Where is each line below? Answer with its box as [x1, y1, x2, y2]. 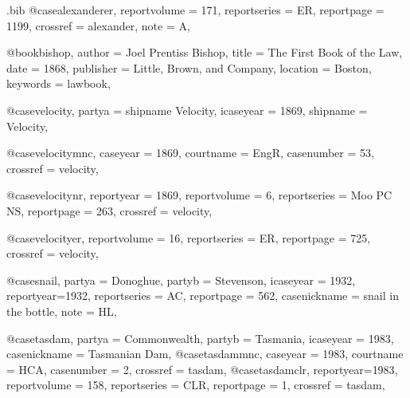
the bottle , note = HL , [6, 302, 117, 319]
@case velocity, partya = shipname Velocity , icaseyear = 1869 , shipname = [6, 101, 368, 118]
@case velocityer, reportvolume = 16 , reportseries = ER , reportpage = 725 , [6, 229, 371, 246]
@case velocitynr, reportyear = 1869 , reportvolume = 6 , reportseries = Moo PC [6, 187, 392, 203]
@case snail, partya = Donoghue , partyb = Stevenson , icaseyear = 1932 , [6, 271, 356, 288]
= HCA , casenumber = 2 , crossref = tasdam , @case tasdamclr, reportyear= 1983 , [6, 361, 398, 377]
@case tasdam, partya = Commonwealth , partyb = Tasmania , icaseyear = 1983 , [6, 329, 394, 346]
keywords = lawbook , [6, 75, 111, 92]
